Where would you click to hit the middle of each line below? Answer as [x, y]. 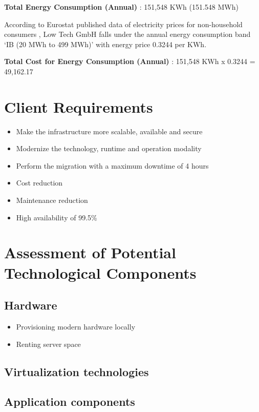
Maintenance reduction [52, 200]
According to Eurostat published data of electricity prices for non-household [123, 24]
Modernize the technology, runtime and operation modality [109, 148]
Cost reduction [39, 183]
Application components [70, 401]
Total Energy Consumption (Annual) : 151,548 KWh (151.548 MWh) [121, 7]
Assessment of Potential [90, 252]
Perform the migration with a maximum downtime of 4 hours [112, 165]
